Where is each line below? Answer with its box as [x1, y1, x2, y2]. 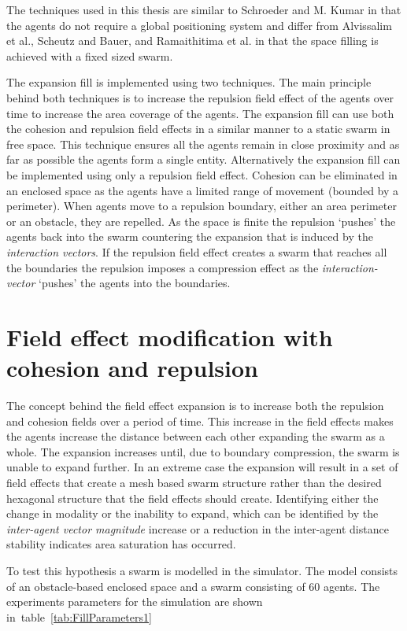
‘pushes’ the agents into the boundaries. [38, 275, 231, 291]
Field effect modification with [6, 320, 333, 352]
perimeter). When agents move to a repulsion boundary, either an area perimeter [6, 197, 397, 214]
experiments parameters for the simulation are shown [6, 593, 263, 610]
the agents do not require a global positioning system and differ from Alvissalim [6, 17, 392, 33]
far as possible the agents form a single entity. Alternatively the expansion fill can [6, 151, 401, 168]
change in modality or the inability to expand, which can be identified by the [6, 505, 379, 522]
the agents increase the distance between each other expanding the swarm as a [6, 428, 385, 445]
